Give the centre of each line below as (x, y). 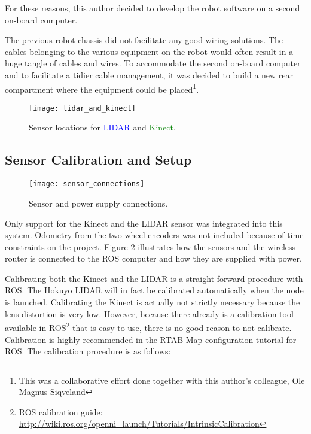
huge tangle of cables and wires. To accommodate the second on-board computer (153, 63)
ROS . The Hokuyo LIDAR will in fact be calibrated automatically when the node (154, 290)
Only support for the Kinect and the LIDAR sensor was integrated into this (144, 223)
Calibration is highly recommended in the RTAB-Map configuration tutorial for (151, 339)
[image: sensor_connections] (87, 184)
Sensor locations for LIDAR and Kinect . (102, 127)
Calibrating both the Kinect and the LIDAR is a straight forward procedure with (154, 278)
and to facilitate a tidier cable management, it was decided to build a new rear (149, 75)
